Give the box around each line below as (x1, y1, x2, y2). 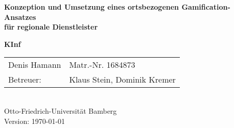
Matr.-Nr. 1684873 (69, 59, 135, 71)
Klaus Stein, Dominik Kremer (69, 73, 176, 86)
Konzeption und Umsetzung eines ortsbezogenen (4, 2, 179, 12)
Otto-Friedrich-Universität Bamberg (4, 105, 117, 116)
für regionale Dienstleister (4, 21, 98, 32)
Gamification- (181, 2, 230, 12)
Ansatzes (4, 11, 36, 22)
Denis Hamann (8, 59, 61, 71)
